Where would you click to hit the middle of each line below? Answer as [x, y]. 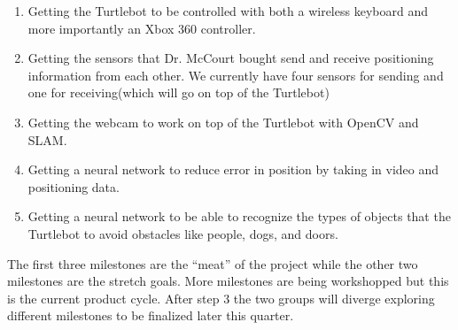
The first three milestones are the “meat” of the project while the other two [213, 263]
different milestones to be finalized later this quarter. [151, 315]
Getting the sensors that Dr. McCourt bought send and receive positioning [231, 58]
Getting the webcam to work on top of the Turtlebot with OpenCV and [223, 122]
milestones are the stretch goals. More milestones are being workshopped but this [228, 281]
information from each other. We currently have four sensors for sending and [236, 75]
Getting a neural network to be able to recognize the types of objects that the [239, 216]
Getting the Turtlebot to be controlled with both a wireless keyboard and [228, 11]
